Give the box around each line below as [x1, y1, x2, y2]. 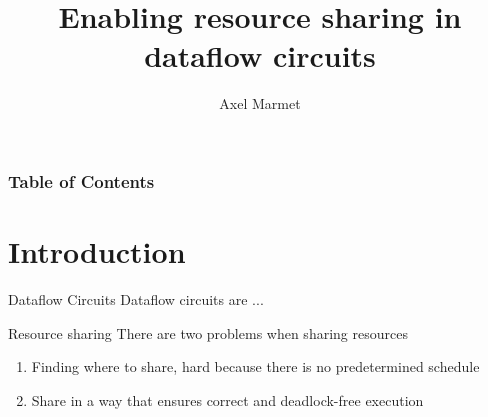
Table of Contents [8, 168, 155, 193]
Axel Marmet [219, 93, 301, 114]
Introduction [8, 231, 186, 272]
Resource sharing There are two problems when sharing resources [8, 322, 408, 343]
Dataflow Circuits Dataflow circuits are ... [8, 288, 264, 309]
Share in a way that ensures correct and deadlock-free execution [31, 389, 424, 410]
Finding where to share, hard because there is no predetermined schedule [31, 356, 480, 377]
